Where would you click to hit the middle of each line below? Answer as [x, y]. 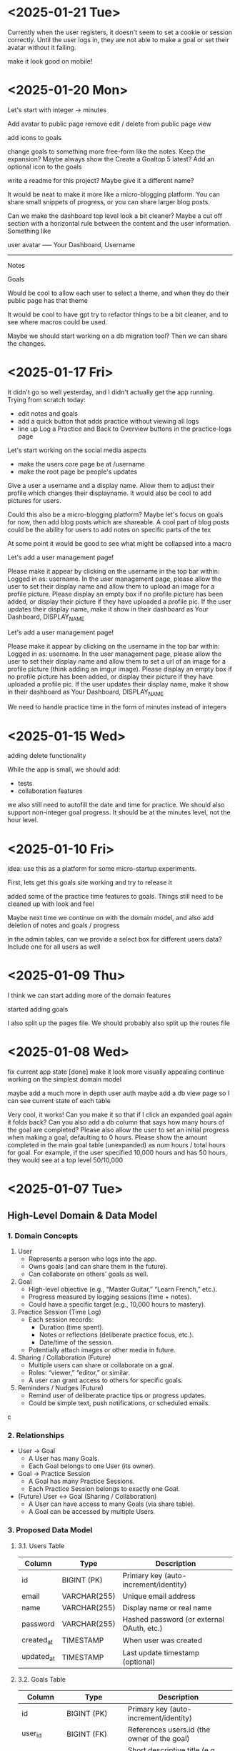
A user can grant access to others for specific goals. [106, 1380]
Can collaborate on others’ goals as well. [88, 1274]
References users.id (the [169, 1730]
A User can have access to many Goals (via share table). [111, 1504]
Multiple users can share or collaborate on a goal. [101, 1365]
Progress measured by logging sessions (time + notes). [110, 1297]
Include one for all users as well [54, 947]
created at [37, 1640]
